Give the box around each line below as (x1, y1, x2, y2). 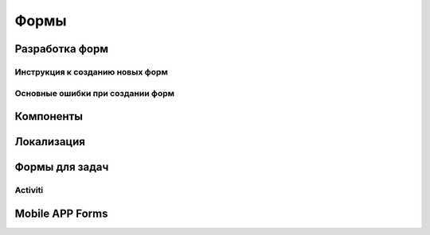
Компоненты (14, 110, 84, 123)
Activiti (14, 185, 44, 196)
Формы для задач (14, 160, 109, 174)
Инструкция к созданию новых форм (14, 66, 169, 77)
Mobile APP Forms (14, 206, 108, 220)
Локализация (14, 135, 85, 148)
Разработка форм (14, 42, 109, 56)
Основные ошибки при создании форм (14, 87, 175, 98)
